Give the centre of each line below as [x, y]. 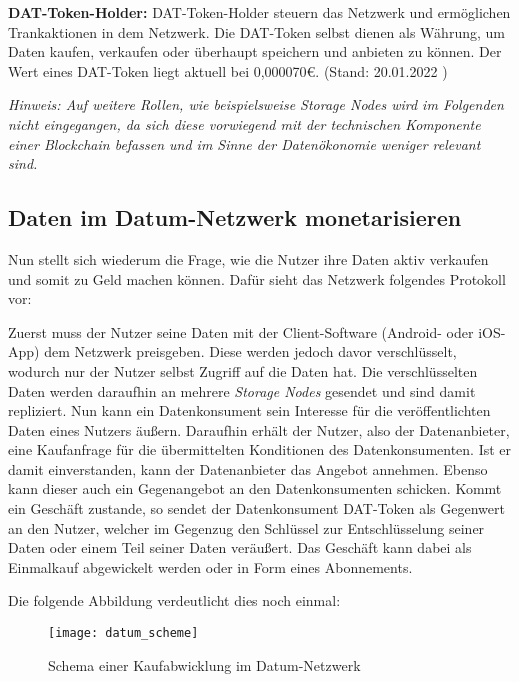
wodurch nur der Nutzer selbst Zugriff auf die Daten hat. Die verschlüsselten [243, 370]
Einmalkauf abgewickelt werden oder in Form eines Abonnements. [210, 566]
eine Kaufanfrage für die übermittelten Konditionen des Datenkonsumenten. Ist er [260, 449]
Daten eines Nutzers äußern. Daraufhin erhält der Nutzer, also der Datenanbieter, [259, 429]
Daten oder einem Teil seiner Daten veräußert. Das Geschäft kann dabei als [240, 547]
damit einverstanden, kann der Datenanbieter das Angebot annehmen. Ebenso [248, 468]
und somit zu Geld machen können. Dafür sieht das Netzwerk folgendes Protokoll [257, 278]
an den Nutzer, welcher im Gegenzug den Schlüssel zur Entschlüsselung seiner [246, 527]
